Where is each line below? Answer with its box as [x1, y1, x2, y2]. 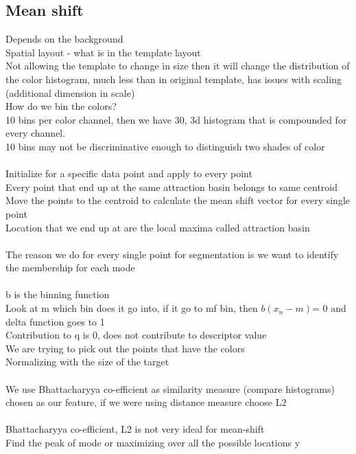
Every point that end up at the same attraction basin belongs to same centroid [5, 179, 338, 194]
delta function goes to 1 [5, 314, 105, 328]
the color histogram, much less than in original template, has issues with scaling [5, 71, 342, 86]
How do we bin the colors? [5, 99, 117, 113]
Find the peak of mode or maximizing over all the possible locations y [5, 435, 300, 450]
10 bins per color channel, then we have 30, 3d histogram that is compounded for [5, 112, 347, 126]
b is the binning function [5, 287, 110, 302]
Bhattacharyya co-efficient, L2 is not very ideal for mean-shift [5, 422, 265, 436]
